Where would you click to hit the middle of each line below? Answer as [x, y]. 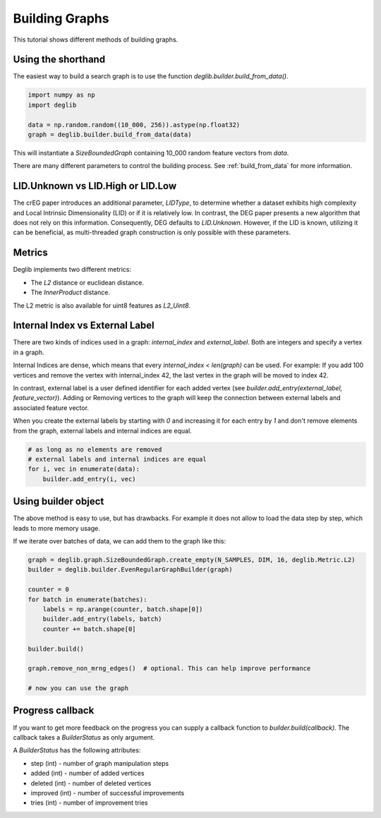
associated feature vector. [51, 408]
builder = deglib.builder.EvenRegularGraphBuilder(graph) [130, 570]
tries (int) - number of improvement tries [89, 803]
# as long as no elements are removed [95, 449]
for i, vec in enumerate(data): [84, 469]
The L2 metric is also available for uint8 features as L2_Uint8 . [102, 305]
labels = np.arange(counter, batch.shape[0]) [123, 609]
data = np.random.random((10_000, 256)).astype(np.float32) [134, 125]
